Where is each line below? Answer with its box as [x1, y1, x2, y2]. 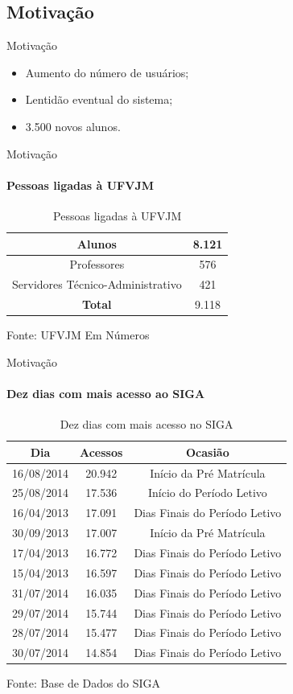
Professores [69, 256, 125, 273]
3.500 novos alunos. [25, 117, 121, 134]
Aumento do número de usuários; [25, 64, 189, 80]
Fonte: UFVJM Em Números [6, 326, 150, 343]
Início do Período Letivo [147, 484, 267, 501]
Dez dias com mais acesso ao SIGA [6, 384, 205, 401]
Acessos [80, 443, 123, 460]
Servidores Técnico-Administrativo [12, 276, 182, 293]
